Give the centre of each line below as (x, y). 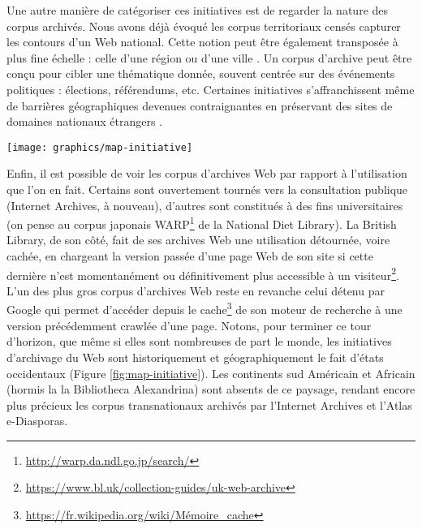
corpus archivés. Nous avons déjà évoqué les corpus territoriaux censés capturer (204, 26)
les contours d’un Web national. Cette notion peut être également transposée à (202, 42)
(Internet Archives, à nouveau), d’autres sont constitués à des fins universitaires (205, 205)
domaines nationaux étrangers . (84, 121)
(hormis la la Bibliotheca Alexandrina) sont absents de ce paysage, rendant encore (211, 389)
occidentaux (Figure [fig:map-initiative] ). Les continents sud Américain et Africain (211, 373)
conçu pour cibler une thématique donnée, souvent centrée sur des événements (201, 73)
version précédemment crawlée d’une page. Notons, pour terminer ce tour (189, 325)
